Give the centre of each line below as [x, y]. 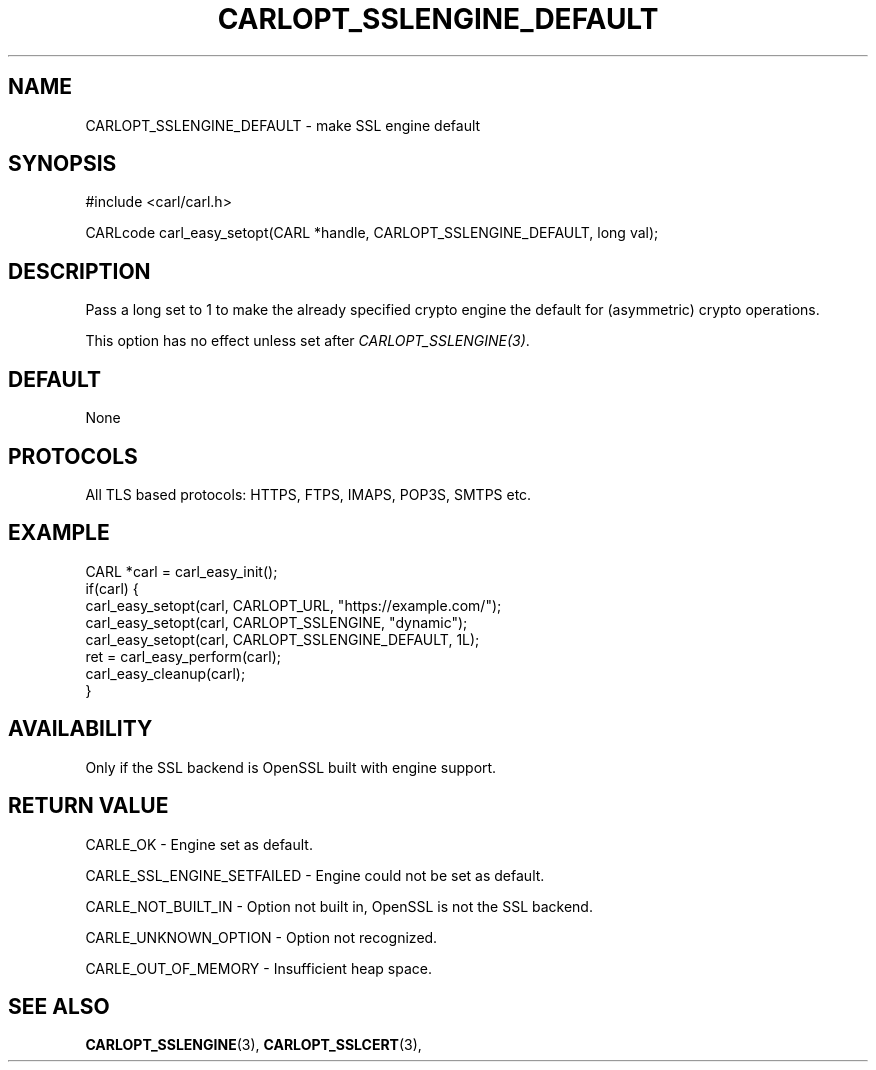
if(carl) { [112, 588]
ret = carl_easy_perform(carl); [183, 656]
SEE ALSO [59, 1006]
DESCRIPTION [79, 271]
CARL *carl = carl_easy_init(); [181, 571]
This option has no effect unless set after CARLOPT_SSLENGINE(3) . [307, 341]
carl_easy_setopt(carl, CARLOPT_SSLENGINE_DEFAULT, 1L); [282, 639]
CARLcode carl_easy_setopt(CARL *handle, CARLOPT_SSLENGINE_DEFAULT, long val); [372, 233]
